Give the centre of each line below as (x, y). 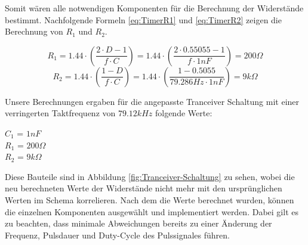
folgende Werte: (184, 113)
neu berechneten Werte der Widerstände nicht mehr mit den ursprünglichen (144, 188)
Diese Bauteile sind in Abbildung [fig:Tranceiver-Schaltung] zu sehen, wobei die (150, 176)
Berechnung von (34, 31)
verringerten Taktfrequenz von (60, 113)
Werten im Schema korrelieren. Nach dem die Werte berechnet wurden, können (150, 199)
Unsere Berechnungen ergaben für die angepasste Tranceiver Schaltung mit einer (152, 101)
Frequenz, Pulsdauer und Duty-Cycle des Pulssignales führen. (117, 235)
